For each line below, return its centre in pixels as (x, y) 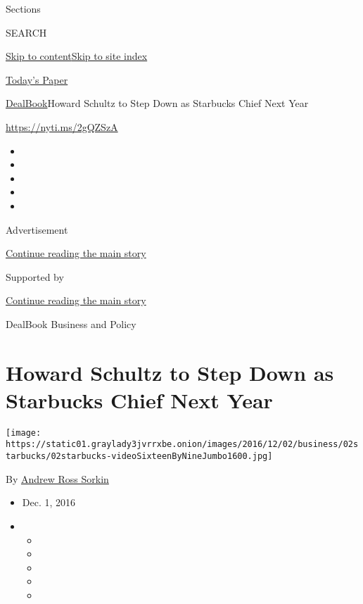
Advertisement (37, 229)
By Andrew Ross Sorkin (57, 478)
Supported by (35, 276)
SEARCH (26, 32)
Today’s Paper (37, 79)
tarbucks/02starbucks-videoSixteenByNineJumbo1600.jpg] (139, 457)
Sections (23, 8)
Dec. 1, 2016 (49, 502)
